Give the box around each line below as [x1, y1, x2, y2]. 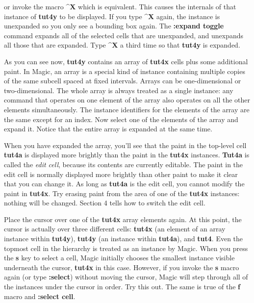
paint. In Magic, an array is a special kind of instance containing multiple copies [4, 66, 245, 76]
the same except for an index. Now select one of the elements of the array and [4, 114, 238, 124]
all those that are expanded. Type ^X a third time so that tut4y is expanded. [4, 40, 240, 50]
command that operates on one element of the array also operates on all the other [4, 95, 251, 105]
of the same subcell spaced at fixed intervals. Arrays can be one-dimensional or [4, 76, 241, 86]
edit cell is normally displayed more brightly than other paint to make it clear [4, 169, 238, 179]
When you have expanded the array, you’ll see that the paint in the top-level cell [4, 140, 247, 150]
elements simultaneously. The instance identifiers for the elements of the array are [4, 104, 250, 114]
